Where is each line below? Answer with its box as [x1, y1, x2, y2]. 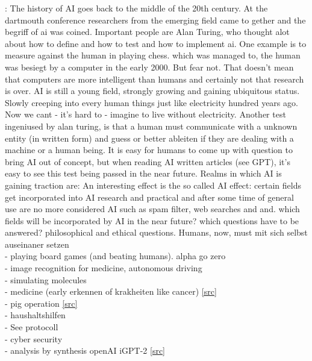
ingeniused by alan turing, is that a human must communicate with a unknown [5, 119, 298, 132]
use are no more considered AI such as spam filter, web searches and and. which [5, 202, 300, 215]
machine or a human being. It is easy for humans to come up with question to [5, 143, 293, 156]
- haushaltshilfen [5, 309, 66, 321]
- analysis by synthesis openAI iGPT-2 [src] [5, 344, 166, 357]
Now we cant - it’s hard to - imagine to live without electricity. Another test [5, 108, 286, 121]
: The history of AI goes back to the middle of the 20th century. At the [5, 2, 268, 14]
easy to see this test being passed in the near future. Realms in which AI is [5, 167, 282, 180]
